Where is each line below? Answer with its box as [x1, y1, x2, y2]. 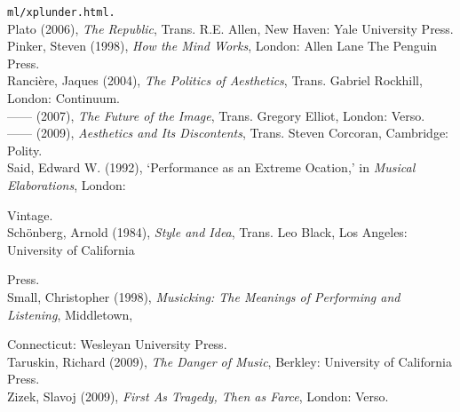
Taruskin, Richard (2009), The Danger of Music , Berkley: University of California [7, 352, 452, 370]
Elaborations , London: [7, 176, 126, 194]
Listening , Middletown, [7, 305, 133, 323]
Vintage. [7, 205, 53, 224]
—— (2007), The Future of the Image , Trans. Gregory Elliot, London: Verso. [7, 106, 425, 124]
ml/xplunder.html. [7, 6, 115, 19]
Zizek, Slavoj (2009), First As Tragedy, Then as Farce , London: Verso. [7, 386, 389, 405]
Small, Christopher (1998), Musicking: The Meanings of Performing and [7, 287, 401, 305]
